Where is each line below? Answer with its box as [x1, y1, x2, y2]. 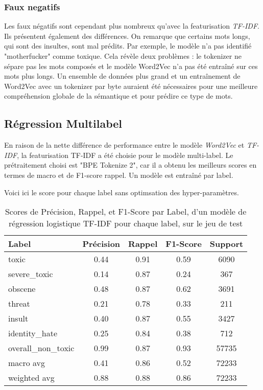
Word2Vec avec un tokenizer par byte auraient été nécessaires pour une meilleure [4, 80, 258, 91]
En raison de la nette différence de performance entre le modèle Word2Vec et [4, 140, 245, 150]
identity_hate [8, 327, 58, 339]
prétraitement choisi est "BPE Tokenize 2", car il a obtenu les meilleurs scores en [4, 159, 257, 170]
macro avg [8, 357, 45, 369]
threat [8, 297, 30, 310]
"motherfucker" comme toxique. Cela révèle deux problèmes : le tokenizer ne [4, 51, 242, 61]
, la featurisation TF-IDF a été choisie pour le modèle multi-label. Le [17, 149, 233, 160]
